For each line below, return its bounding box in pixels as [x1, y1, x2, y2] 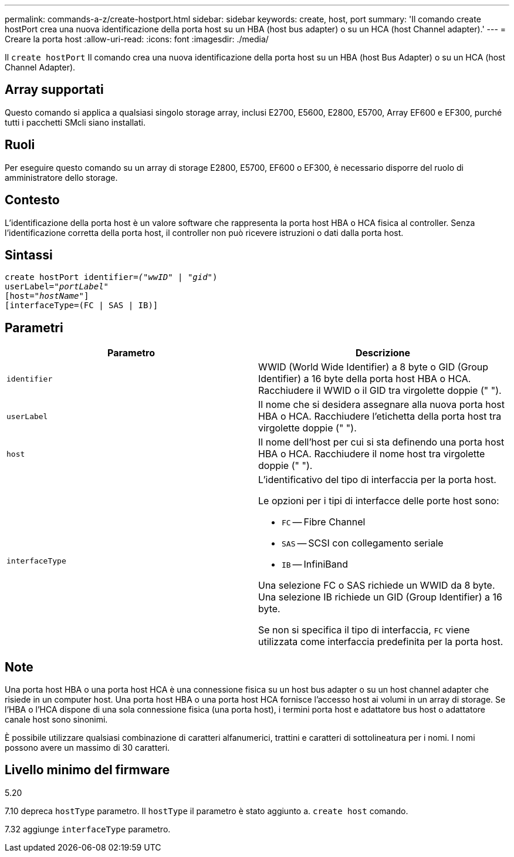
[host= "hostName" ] [5, 291, 89, 301]
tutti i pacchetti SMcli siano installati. [5, 117, 146, 127]
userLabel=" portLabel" [5, 282, 109, 292]
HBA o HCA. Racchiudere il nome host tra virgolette [258, 448, 485, 460]
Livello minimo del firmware [5, 762, 170, 778]
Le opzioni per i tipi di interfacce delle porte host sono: [258, 495, 499, 507]
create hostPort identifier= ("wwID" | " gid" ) [5, 272, 218, 282]
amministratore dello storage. [5, 172, 118, 183]
